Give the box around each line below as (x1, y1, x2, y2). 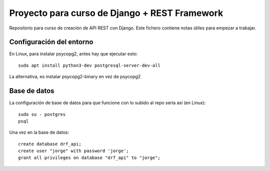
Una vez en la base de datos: (9, 130, 69, 136)
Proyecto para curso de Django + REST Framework (9, 7, 223, 18)
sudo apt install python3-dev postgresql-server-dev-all (18, 62, 161, 68)
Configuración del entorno (9, 38, 93, 46)
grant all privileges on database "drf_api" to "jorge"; (18, 155, 161, 161)
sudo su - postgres (18, 111, 66, 117)
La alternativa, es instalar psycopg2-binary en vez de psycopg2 (9, 74, 141, 80)
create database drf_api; (18, 141, 82, 147)
